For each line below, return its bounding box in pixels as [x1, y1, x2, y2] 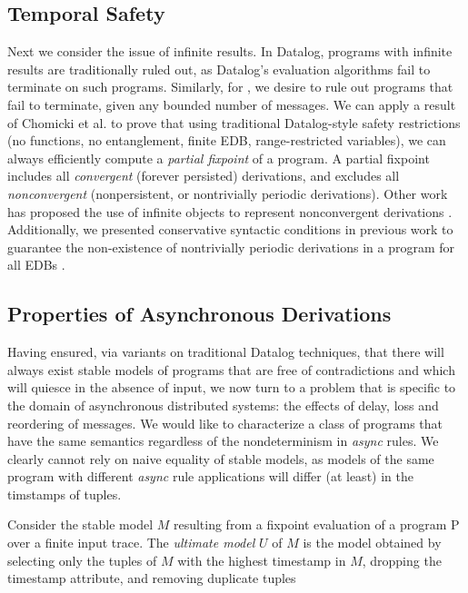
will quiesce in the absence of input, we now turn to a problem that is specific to [7, 378, 456, 397]
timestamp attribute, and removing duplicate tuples [7, 568, 296, 588]
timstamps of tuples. [7, 484, 122, 503]
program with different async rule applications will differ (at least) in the [7, 467, 413, 486]
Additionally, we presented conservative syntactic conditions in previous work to [7, 220, 453, 239]
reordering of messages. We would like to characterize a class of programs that [7, 413, 443, 432]
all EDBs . [7, 255, 65, 274]
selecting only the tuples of [7, 550, 157, 569]
